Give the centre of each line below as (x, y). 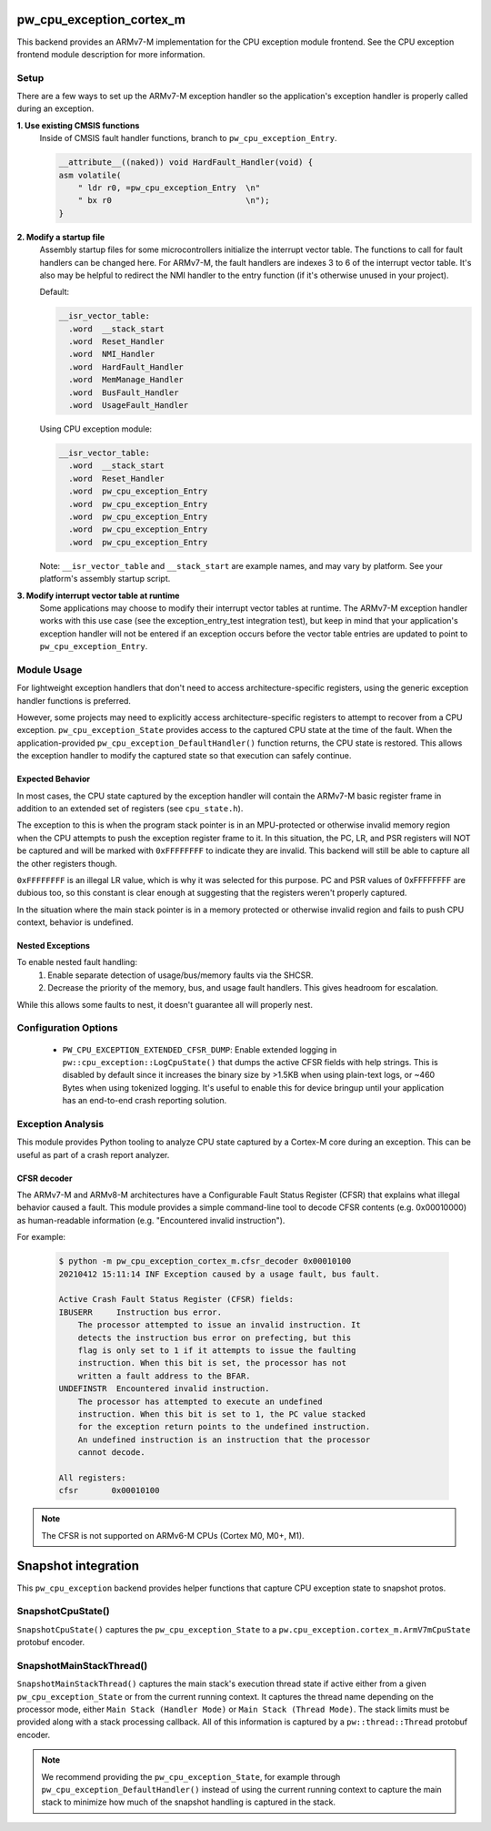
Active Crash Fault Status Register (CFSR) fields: (176, 1299)
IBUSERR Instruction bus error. (140, 1312)
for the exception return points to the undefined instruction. (224, 1427)
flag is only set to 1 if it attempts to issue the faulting (217, 1350)
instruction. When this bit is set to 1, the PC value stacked (222, 1414)
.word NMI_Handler (112, 354)
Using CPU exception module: (96, 429)
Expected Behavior (54, 779)
